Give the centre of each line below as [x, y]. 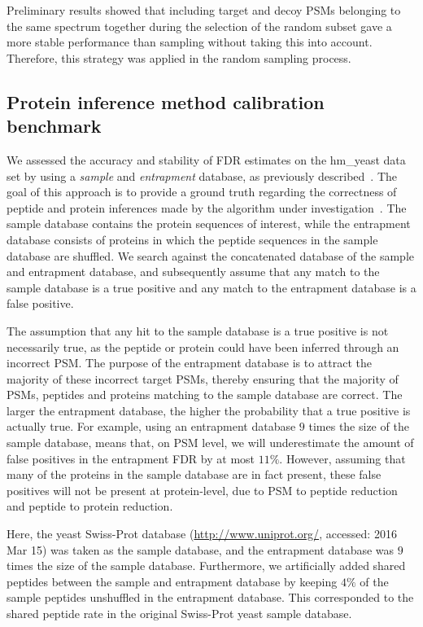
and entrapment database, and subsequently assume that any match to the [193, 272]
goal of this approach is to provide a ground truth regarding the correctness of [202, 192]
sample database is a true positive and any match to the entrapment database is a [211, 287]
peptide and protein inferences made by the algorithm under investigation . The [207, 207]
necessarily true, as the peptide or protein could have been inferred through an [203, 346]
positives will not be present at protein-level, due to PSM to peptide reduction [202, 490]
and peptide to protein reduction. [90, 506]
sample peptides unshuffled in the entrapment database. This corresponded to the [210, 597]
